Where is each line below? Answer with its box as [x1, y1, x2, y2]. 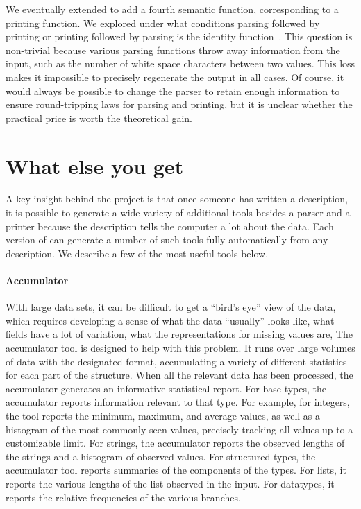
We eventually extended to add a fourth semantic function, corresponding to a [6, 2, 339, 16]
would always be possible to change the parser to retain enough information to [6, 83, 340, 98]
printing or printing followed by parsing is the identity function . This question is [6, 29, 353, 44]
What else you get [6, 151, 184, 180]
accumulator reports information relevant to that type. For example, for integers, [6, 395, 350, 409]
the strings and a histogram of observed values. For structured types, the [6, 449, 316, 463]
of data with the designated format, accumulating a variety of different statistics [6, 354, 347, 368]
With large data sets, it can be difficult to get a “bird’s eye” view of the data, [6, 300, 336, 314]
